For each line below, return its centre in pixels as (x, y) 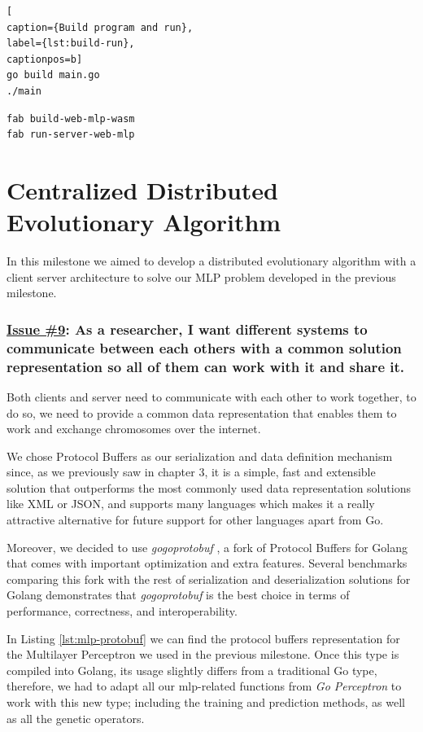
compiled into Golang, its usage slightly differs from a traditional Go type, (192, 670)
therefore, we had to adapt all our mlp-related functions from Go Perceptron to (204, 686)
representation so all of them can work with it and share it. (206, 366)
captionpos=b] (45, 59)
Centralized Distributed (143, 189)
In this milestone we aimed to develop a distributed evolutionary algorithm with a (211, 261)
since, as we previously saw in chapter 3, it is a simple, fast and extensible (191, 472)
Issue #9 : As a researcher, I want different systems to (187, 329)
